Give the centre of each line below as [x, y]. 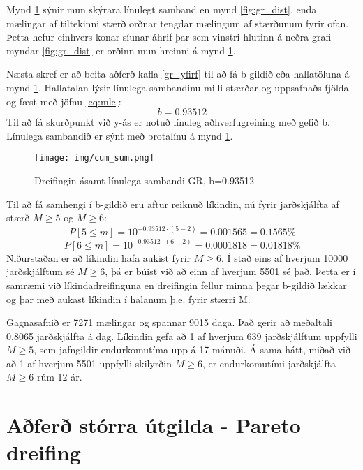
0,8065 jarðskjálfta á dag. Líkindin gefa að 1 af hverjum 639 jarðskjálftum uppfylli [182, 336]
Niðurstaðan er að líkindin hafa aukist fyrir [99, 257]
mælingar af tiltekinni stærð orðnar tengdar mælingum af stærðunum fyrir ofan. [178, 23]
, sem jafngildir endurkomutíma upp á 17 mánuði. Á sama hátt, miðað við [192, 350]
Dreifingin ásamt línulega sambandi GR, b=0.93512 [144, 180]
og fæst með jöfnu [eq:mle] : [64, 101]
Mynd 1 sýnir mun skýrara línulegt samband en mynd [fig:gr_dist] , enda [162, 9]
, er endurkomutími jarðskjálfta [269, 363]
